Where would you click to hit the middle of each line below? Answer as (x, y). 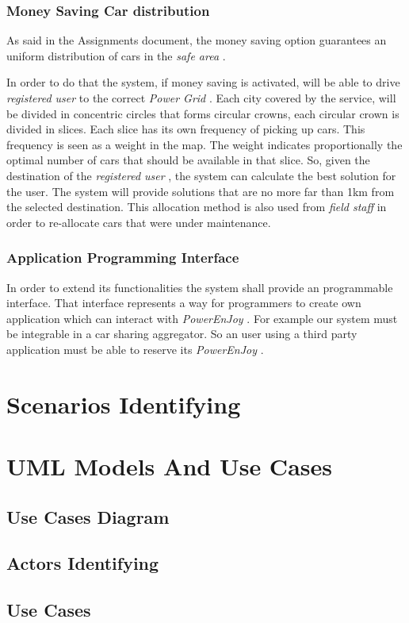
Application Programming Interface (123, 258)
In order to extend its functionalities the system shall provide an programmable (200, 287)
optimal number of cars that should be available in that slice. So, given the (188, 160)
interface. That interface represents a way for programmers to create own (184, 303)
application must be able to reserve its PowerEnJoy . (135, 349)
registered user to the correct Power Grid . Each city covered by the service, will (201, 98)
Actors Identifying (83, 563)
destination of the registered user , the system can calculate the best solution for (201, 175)
